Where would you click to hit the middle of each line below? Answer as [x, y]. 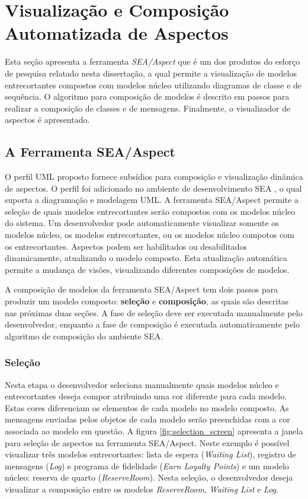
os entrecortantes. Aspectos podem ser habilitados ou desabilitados [126, 246]
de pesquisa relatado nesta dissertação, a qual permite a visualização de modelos [151, 73]
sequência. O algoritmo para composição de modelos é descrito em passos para [147, 96]
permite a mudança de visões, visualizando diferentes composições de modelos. [147, 269]
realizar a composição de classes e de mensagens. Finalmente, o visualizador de [148, 108]
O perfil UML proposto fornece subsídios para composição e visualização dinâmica [154, 177]
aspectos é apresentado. [47, 120]
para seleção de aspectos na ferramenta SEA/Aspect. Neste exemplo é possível [147, 442]
